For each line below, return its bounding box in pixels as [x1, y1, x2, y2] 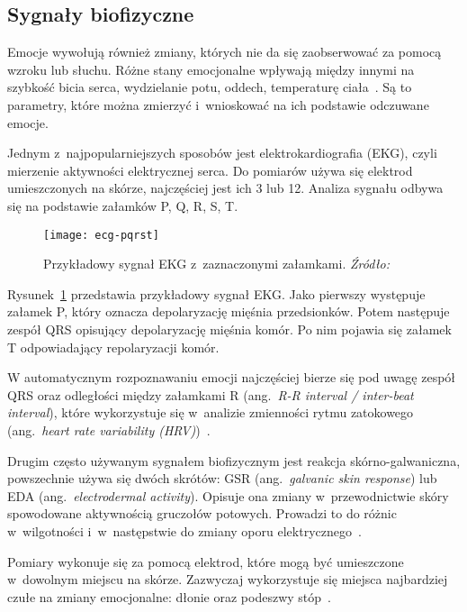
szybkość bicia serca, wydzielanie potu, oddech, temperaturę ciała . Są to [7, 78, 412, 96]
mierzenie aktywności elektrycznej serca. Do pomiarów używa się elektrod [7, 160, 413, 179]
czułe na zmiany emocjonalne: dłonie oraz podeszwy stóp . [7, 587, 331, 606]
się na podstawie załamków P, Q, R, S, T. [7, 196, 238, 215]
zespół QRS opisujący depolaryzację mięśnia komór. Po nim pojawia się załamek [7, 319, 452, 338]
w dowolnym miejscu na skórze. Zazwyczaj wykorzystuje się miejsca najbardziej [7, 570, 448, 589]
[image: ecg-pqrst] [43, 228, 159, 242]
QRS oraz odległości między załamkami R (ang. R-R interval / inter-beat [7, 385, 414, 404]
